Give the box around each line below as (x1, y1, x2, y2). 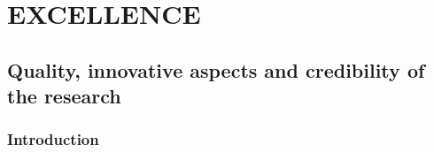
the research (7, 82, 121, 110)
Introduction (7, 128, 99, 150)
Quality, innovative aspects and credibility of (7, 56, 425, 83)
